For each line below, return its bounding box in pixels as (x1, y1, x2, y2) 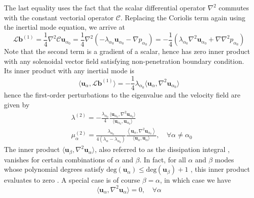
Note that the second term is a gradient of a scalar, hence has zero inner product (4, 46, 250, 56)
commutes (218, 2, 249, 12)
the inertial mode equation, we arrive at (4, 22, 125, 32)
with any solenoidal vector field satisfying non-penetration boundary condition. (4, 55, 244, 66)
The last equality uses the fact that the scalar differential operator (4, 2, 206, 12)
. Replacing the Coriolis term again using (120, 12, 246, 22)
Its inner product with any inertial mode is (4, 65, 134, 76)
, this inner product (190, 164, 250, 174)
